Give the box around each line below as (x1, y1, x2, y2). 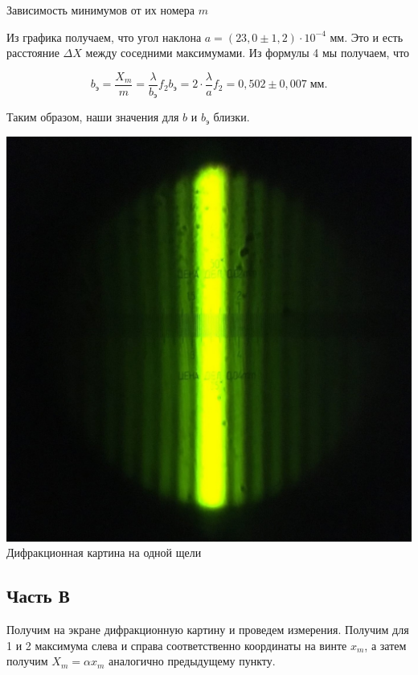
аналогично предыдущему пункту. (109, 652, 276, 669)
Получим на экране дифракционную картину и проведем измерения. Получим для (6, 621, 409, 638)
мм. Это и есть (330, 28, 404, 45)
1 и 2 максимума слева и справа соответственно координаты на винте (6, 636, 347, 653)
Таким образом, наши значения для (6, 108, 179, 125)
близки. (213, 108, 250, 125)
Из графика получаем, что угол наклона (6, 28, 202, 45)
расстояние (6, 44, 59, 61)
